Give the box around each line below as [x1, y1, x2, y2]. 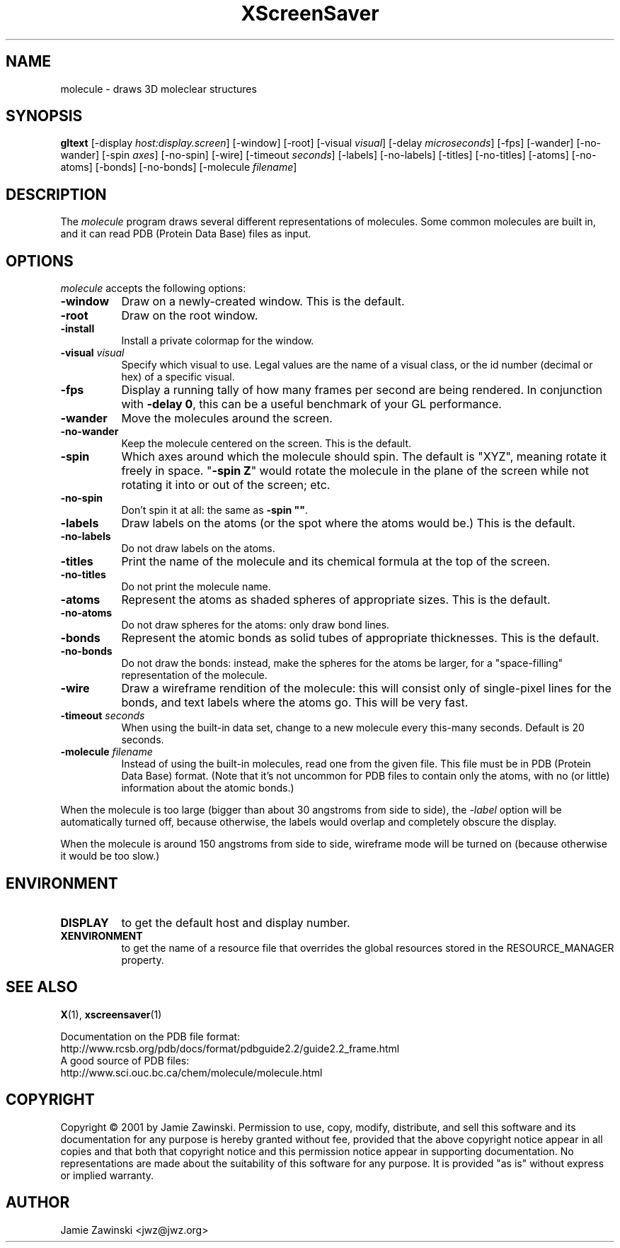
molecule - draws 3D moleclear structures [60, 82, 257, 95]
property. [121, 953, 164, 966]
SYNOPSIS [6, 107, 83, 125]
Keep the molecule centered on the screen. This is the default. [121, 437, 412, 450]
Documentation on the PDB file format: [60, 1030, 241, 1042]
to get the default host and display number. [121, 915, 350, 930]
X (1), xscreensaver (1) [60, 1008, 162, 1021]
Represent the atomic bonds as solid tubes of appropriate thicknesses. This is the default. [121, 631, 599, 646]
